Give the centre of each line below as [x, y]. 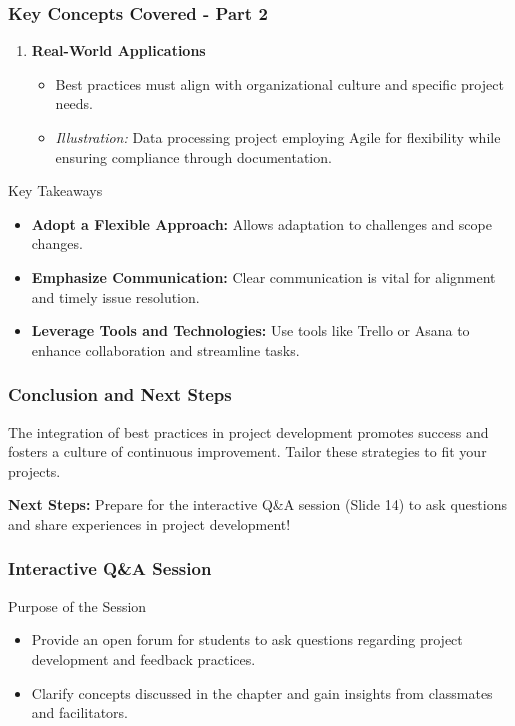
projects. [34, 470]
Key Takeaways [55, 190]
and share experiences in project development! [149, 523]
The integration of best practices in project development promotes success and [248, 431]
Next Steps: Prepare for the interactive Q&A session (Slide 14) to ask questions [257, 504]
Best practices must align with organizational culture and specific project [279, 83]
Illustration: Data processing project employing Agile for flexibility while [278, 137]
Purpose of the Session [77, 605]
